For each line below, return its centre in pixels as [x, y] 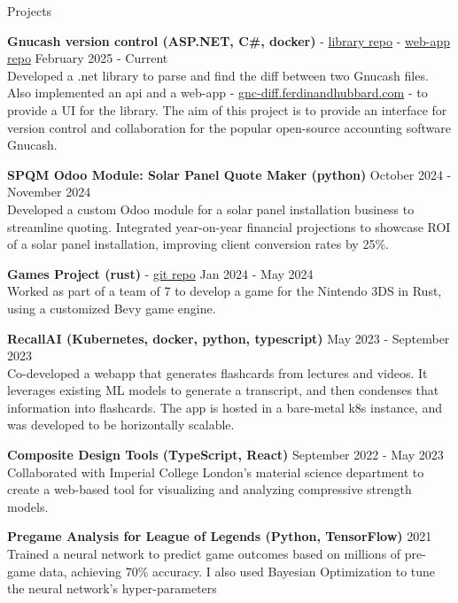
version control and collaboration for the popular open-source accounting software [229, 127]
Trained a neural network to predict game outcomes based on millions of [204, 554]
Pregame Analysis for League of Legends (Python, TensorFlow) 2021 [220, 536]
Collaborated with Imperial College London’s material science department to [216, 472]
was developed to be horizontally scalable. [121, 425]
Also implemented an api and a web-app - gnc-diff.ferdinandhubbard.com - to [217, 93]
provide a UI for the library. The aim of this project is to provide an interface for [227, 109]
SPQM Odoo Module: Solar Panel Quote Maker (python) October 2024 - [229, 174]
